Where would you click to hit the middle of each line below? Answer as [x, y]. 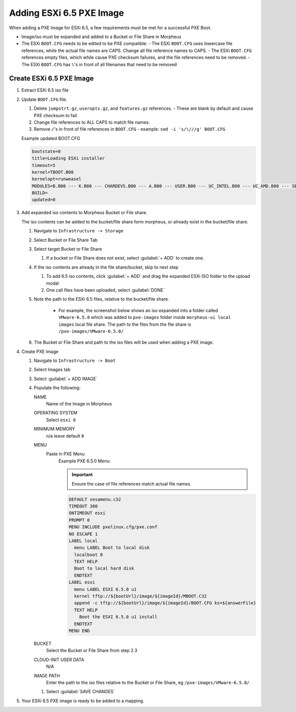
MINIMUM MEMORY [54, 429]
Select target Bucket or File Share [68, 249]
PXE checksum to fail [55, 115]
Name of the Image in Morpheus [79, 404]
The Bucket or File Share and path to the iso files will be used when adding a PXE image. [124, 342]
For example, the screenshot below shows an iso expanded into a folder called [138, 310]
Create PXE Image [40, 352]
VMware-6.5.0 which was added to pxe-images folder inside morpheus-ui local [145, 317]
